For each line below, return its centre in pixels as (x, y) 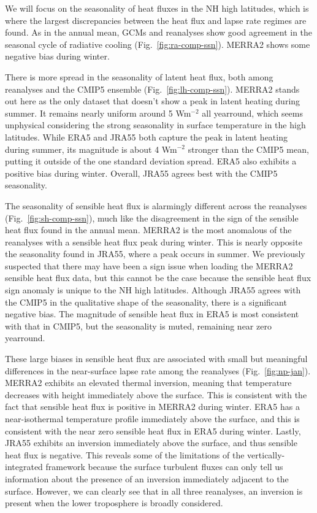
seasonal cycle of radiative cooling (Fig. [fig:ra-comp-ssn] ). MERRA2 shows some (158, 44)
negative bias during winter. (57, 56)
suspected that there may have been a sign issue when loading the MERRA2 (149, 265)
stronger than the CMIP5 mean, (248, 149)
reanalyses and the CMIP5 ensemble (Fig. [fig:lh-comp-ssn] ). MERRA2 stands (152, 89)
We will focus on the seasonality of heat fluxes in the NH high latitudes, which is (157, 8)
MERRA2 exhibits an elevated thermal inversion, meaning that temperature (148, 383)
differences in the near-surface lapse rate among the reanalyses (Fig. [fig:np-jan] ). (158, 370)
